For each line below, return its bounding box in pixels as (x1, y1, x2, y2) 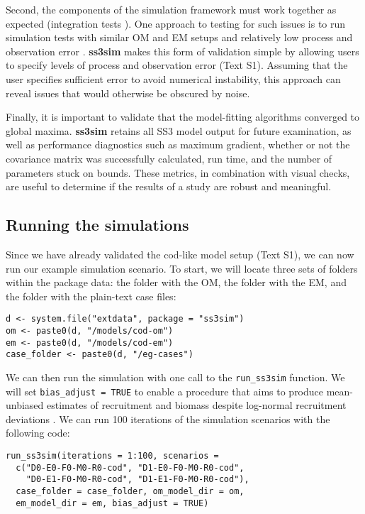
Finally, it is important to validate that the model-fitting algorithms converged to (6, 109, 360, 124)
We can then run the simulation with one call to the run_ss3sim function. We (6, 369, 345, 384)
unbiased (6, 398, 44, 412)
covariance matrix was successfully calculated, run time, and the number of (6, 151, 332, 165)
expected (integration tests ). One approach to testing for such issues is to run (6, 16, 346, 31)
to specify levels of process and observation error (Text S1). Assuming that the (6, 58, 348, 72)
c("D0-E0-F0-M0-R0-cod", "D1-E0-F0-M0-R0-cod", (16, 462, 245, 473)
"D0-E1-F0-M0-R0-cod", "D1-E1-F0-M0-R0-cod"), (26, 474, 249, 485)
